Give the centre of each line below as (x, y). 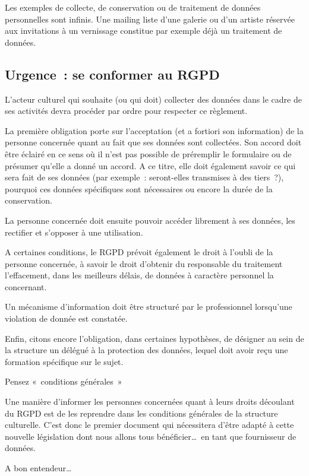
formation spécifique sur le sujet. (64, 361)
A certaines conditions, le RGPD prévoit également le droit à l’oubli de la (139, 252)
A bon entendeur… (38, 468)
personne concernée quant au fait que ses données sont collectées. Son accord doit (153, 142)
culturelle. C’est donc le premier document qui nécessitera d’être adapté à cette (149, 425)
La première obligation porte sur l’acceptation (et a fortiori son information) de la (154, 130)
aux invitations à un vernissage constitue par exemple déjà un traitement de (144, 31)
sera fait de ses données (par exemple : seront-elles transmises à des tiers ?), (144, 177)
